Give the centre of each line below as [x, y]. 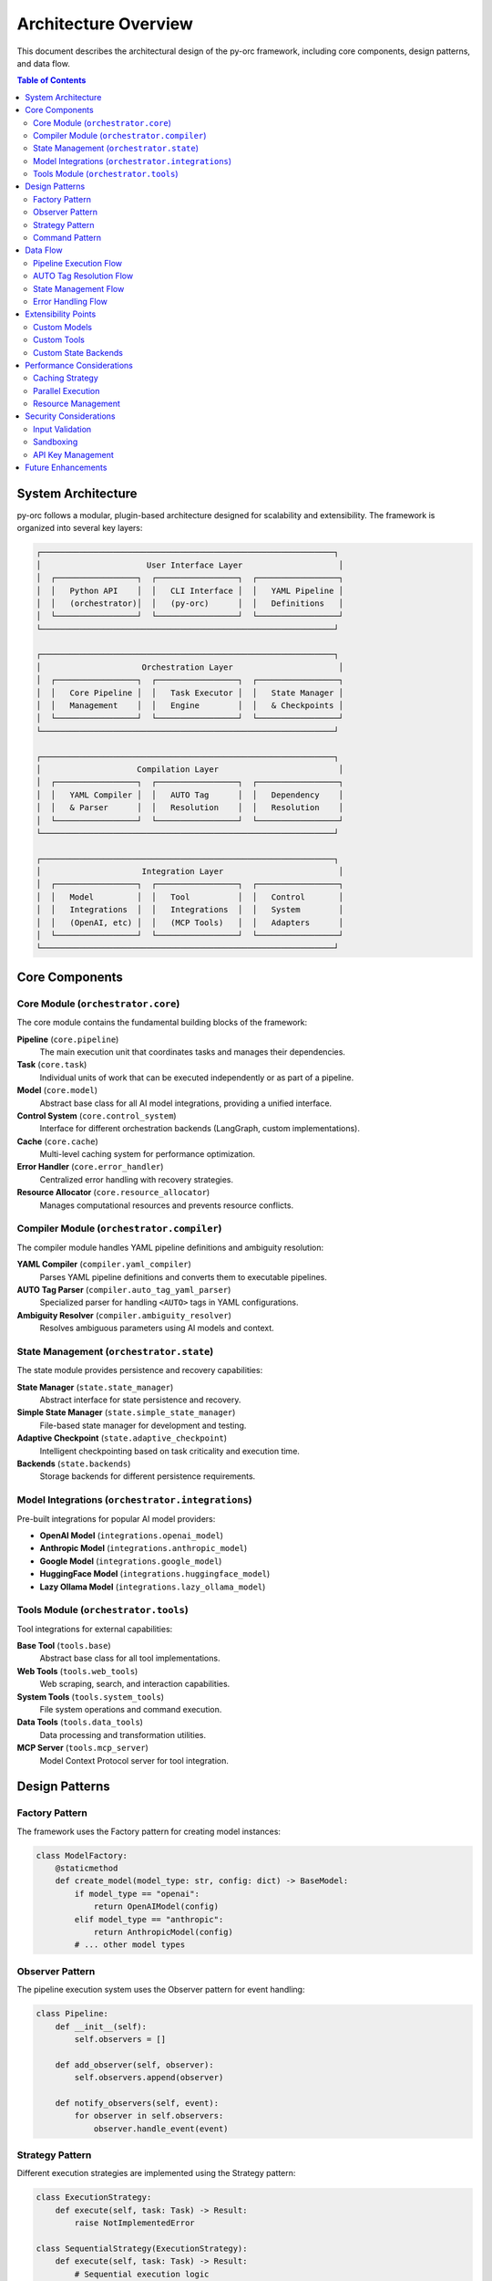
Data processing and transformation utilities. [123, 1734]
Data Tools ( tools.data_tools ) [80, 1722]
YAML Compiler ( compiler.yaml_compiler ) [104, 1265]
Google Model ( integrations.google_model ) [131, 1561]
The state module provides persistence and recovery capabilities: [140, 1370]
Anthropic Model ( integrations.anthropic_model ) [143, 1548]
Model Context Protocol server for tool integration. [134, 1760]
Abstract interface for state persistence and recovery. [140, 1400]
